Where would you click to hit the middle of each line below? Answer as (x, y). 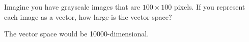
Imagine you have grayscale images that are (72, 7)
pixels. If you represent (210, 7)
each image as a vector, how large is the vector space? (88, 16)
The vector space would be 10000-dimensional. (77, 34)
